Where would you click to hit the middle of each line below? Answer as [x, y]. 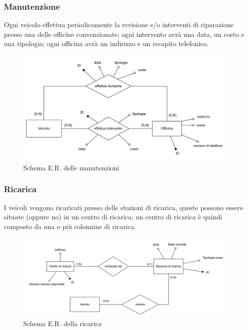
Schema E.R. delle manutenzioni [71, 167]
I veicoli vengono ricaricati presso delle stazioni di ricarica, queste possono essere [124, 207]
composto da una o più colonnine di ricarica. [70, 226]
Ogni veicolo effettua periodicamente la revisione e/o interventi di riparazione [119, 25]
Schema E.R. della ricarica [62, 323]
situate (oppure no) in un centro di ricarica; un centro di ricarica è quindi [113, 217]
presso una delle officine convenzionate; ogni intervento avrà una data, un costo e [124, 34]
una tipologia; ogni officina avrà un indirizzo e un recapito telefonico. [106, 43]
